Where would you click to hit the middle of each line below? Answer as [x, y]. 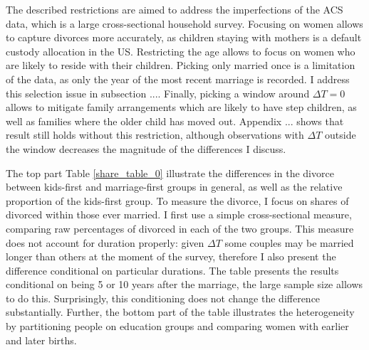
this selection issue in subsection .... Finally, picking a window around [158, 93]
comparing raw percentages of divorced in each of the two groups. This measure [180, 228]
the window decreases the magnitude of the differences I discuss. [146, 148]
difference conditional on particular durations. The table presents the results [172, 270]
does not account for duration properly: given [105, 242]
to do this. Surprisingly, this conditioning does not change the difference [163, 298]
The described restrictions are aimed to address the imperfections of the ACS [175, 9]
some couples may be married [289, 242]
